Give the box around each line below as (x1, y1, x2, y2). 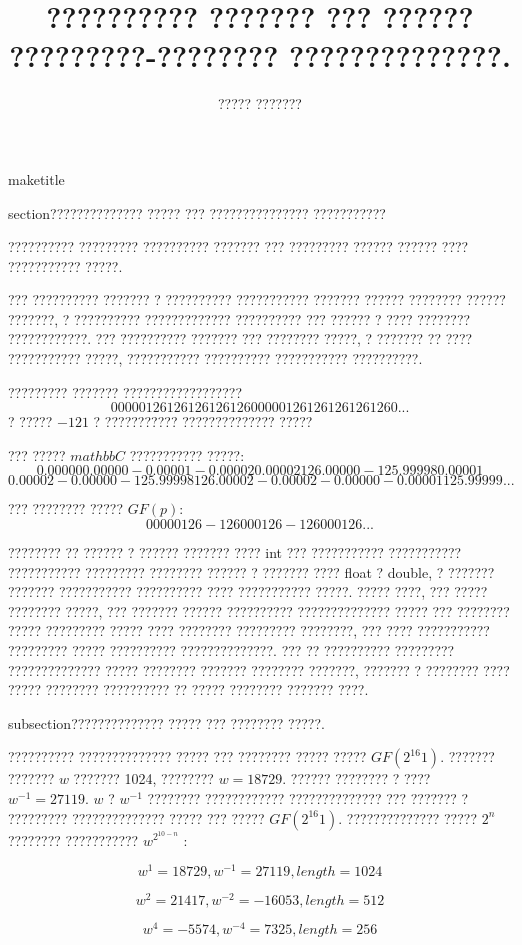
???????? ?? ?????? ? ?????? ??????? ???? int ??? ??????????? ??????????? (8, 542, 462, 563)
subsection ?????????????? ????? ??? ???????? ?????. (8, 712, 325, 733)
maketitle (8, 168, 65, 189)
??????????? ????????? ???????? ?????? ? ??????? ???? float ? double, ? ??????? (8, 561, 495, 582)
